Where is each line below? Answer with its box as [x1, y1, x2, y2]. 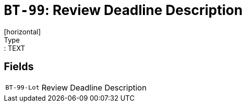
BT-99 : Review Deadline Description [4, 2, 243, 18]
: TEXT [4, 44, 25, 52]
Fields [4, 61, 34, 73]
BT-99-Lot [5, 84, 40, 91]
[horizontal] [4, 27, 41, 36]
